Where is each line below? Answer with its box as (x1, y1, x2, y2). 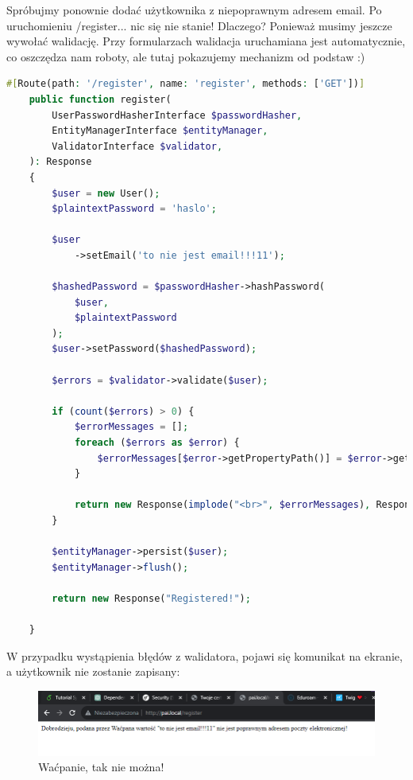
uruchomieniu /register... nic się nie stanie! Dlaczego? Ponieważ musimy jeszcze (6, 17, 392, 33)
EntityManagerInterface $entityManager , (52, 125, 268, 137)
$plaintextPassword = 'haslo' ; (52, 203, 217, 215)
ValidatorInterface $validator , (52, 140, 223, 152)
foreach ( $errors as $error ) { (74, 437, 240, 449)
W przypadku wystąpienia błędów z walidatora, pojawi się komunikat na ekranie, (6, 647, 403, 664)
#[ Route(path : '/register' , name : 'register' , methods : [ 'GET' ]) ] (6, 78, 365, 90)
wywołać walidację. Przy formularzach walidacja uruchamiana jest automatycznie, (6, 33, 406, 49)
